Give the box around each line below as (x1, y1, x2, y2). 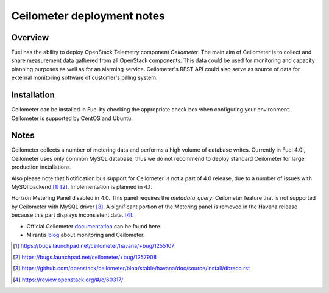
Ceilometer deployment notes (11, 9, 166, 23)
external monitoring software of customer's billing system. (11, 74, 158, 82)
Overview (11, 32, 49, 43)
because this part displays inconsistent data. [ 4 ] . (11, 211, 134, 219)
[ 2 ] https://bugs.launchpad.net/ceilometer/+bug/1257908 (13, 253, 157, 261)
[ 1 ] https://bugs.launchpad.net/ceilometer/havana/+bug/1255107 (13, 242, 175, 250)
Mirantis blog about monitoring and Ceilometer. (26, 231, 145, 238)
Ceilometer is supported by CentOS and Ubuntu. (11, 115, 133, 122)
